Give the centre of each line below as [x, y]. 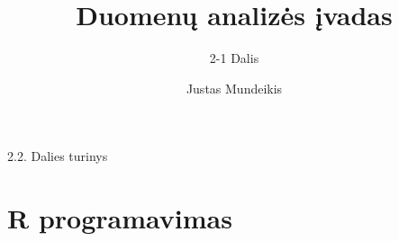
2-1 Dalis [234, 58]
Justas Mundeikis [234, 88]
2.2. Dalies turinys [58, 156]
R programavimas [120, 218]
